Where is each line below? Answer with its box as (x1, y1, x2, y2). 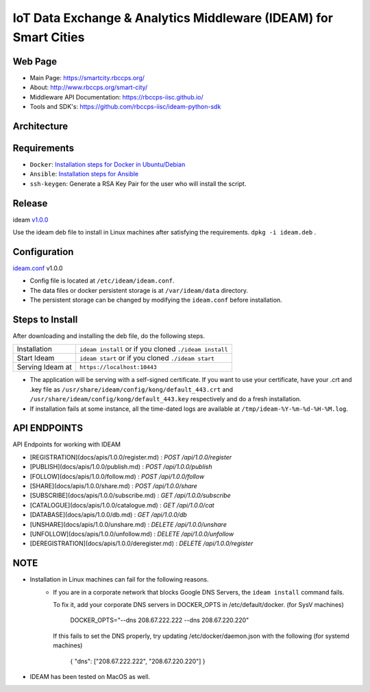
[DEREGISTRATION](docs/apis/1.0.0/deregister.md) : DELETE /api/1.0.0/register (29, 539, 254, 548)
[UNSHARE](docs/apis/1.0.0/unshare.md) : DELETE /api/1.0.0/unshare (29, 520, 227, 528)
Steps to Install (12, 313, 78, 325)
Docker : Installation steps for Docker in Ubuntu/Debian (29, 160, 186, 168)
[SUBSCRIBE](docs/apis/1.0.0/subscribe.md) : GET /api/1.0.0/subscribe (29, 491, 231, 500)
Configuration (12, 246, 74, 257)
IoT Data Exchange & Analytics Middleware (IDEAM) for (12, 10, 334, 25)
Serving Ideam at (16, 362, 72, 372)
